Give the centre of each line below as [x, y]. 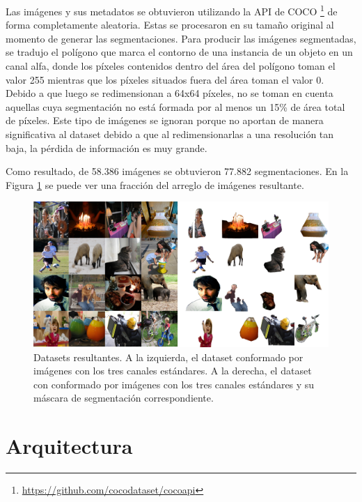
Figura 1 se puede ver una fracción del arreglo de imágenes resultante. [155, 184]
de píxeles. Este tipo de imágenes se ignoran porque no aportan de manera [165, 120]
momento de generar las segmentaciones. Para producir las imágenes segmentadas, [181, 38]
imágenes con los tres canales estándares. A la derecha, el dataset [173, 371]
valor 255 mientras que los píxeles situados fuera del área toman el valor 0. [165, 79]
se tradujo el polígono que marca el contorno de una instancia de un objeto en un [179, 52]
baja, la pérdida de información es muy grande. [107, 147]
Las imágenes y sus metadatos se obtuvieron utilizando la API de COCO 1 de [172, 10]
